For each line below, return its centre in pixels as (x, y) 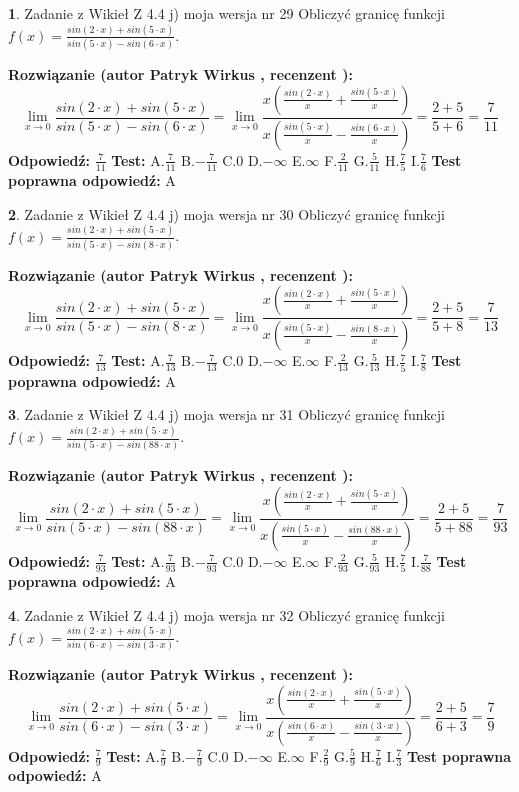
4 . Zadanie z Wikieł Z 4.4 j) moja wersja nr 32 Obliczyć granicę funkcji (226, 614)
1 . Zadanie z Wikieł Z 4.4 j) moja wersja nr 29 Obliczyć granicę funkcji (226, 13)
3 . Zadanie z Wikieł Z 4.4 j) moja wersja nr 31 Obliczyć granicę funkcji (226, 414)
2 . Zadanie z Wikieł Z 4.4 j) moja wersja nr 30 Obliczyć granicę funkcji (226, 213)
